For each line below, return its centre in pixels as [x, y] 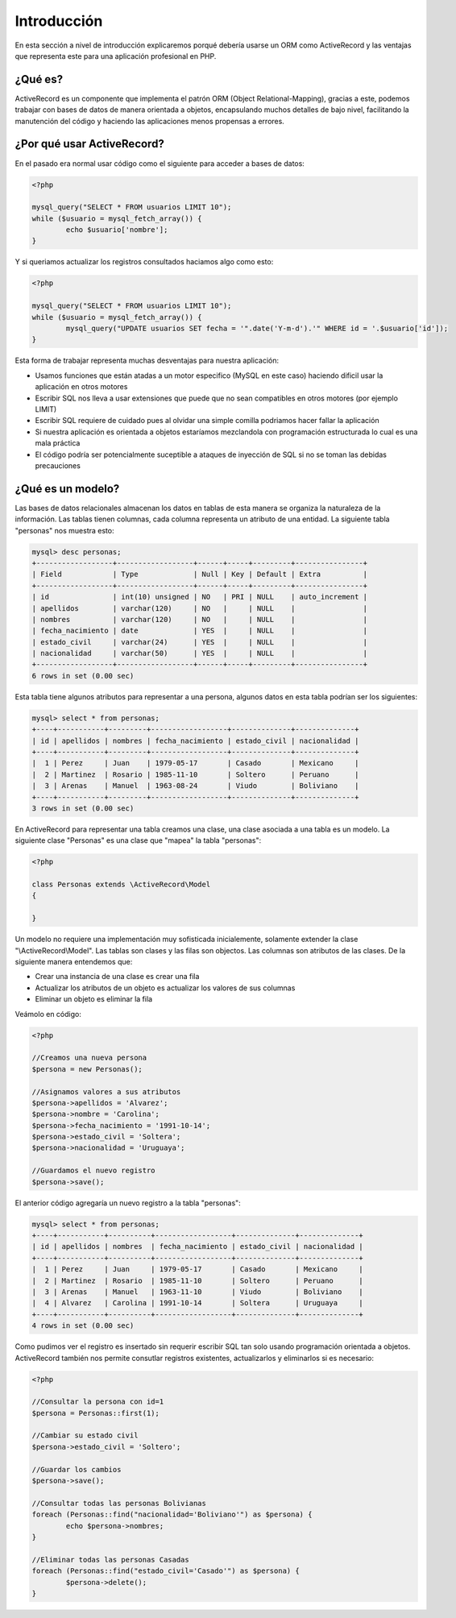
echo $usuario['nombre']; [117, 230]
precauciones [58, 465]
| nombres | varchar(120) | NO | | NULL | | [200, 619]
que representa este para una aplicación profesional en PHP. [116, 56]
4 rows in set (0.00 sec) [83, 1326]
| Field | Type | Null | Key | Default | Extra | [200, 575]
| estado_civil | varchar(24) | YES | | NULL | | [200, 642]
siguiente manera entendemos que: [74, 962]
